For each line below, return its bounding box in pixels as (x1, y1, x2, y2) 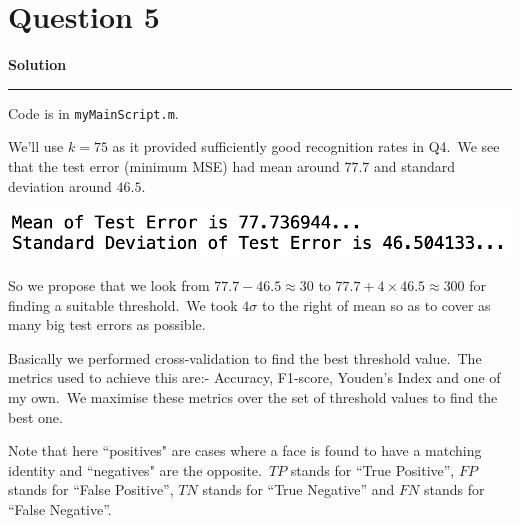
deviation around (8, 175, 112, 196)
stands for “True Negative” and (202, 479, 395, 500)
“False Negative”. (8, 499, 112, 519)
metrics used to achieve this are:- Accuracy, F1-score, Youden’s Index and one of (8, 367, 501, 388)
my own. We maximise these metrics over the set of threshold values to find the (8, 387, 498, 408)
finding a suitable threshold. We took (8, 294, 238, 315)
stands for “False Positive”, (8, 479, 174, 500)
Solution (8, 54, 67, 75)
